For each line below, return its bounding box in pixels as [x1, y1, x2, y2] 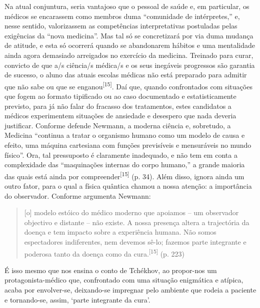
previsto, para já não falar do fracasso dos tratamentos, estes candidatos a [4, 100, 231, 111]
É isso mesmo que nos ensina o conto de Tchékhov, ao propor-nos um [4, 265, 217, 275]
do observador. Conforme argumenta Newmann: [4, 190, 151, 201]
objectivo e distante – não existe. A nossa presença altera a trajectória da [24, 217, 249, 227]
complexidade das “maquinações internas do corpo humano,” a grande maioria [4, 159, 245, 170]
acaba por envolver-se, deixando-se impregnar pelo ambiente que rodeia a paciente [4, 285, 256, 295]
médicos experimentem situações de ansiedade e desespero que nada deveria [4, 110, 236, 121]
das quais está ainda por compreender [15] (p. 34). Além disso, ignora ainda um [4, 169, 244, 181]
